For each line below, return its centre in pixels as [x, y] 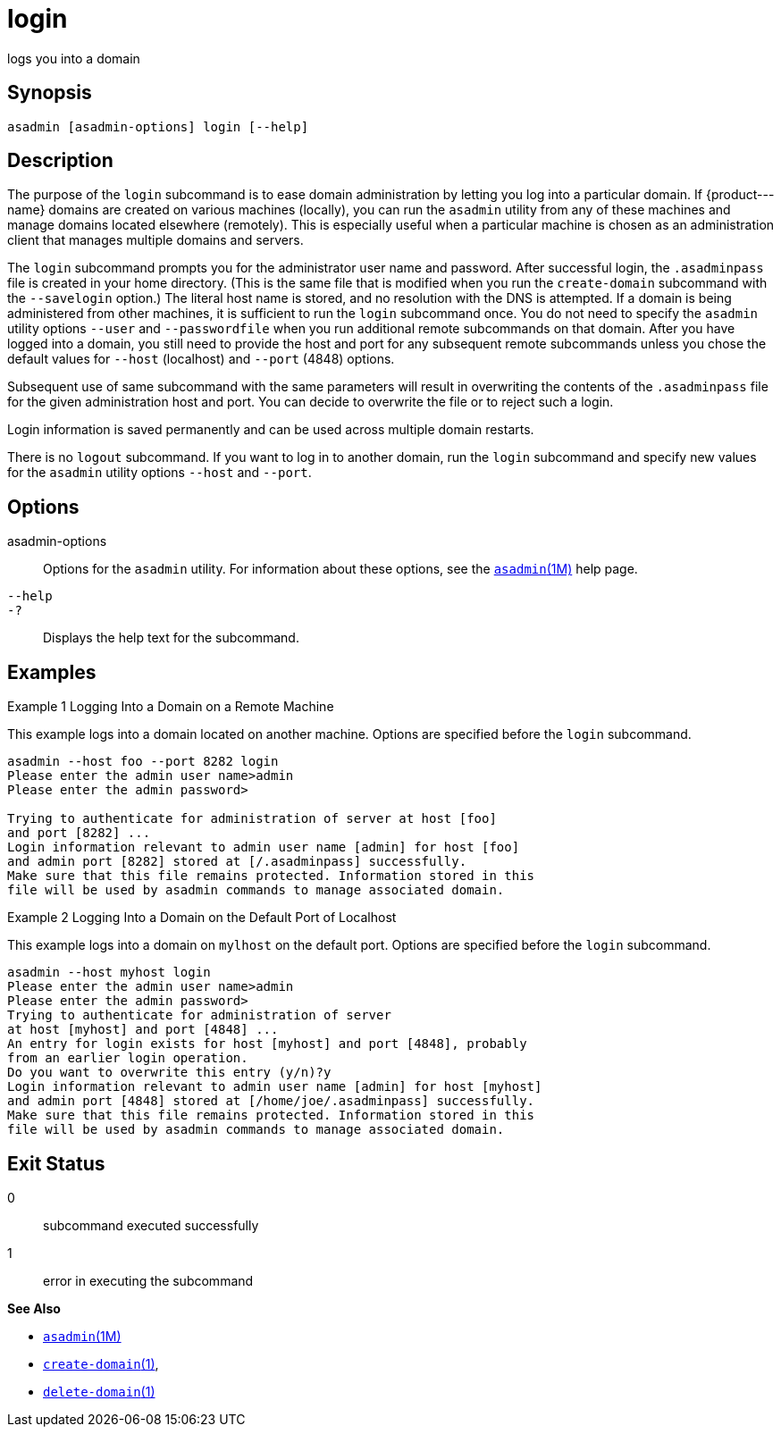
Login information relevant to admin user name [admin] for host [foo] [264, 847]
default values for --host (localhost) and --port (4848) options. [201, 359]
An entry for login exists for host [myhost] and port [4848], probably [267, 1044]
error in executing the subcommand [148, 1280]
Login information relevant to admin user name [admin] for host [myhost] [275, 1087]
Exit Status [56, 1163]
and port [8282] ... [79, 833]
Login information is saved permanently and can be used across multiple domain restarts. [271, 430]
